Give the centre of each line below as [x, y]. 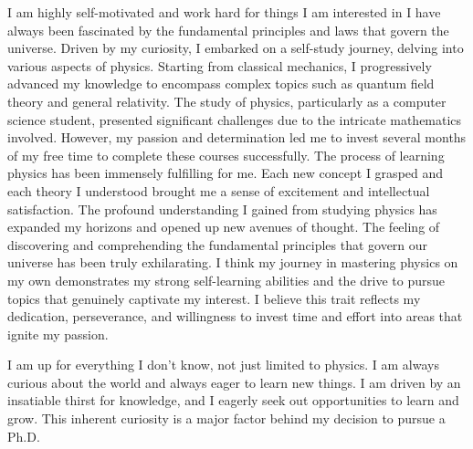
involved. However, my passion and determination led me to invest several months [237, 137]
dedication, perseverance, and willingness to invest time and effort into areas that [235, 316]
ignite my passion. [58, 334]
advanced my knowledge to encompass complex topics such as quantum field [221, 84]
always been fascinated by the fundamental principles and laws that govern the [228, 30]
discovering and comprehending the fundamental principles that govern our [218, 244]
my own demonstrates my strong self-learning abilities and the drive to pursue [226, 280]
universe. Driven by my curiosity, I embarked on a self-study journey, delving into [236, 48]
